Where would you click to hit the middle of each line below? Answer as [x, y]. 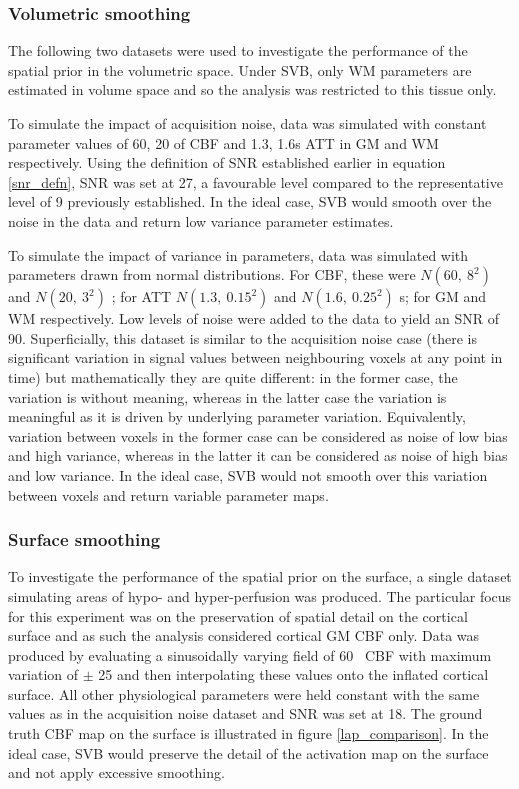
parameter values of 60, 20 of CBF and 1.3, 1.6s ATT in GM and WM [223, 142]
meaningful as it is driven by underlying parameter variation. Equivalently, [237, 416]
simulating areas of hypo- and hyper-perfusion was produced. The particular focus [260, 595]
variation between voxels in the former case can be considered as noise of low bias [258, 435]
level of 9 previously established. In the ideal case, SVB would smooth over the [250, 201]
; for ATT [141, 296]
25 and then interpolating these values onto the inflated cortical [293, 674]
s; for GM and [443, 296]
